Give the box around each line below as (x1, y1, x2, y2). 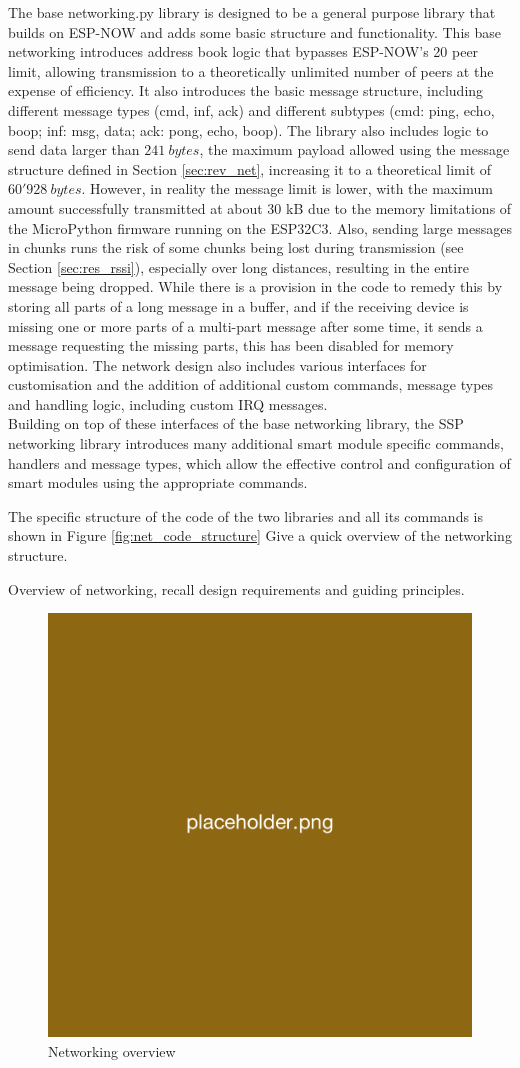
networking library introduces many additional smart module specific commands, (8, 433, 504, 454)
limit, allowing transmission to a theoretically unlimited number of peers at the (8, 60, 494, 81)
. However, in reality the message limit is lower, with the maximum (81, 178, 493, 199)
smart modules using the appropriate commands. (8, 472, 308, 493)
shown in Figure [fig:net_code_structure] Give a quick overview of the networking (8, 525, 512, 546)
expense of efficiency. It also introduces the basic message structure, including (8, 80, 484, 101)
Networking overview (48, 1040, 176, 1061)
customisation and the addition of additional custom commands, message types (8, 374, 494, 395)
